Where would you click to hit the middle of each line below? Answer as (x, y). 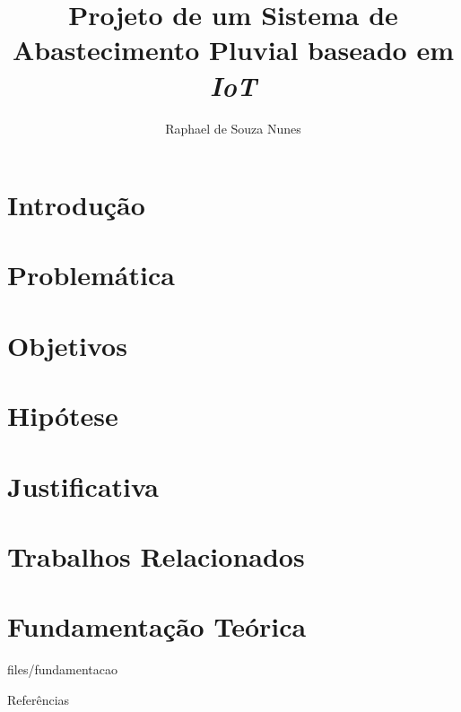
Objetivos (67, 345)
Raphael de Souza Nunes (233, 128)
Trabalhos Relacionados (156, 556)
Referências (39, 699)
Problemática (91, 275)
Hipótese (63, 416)
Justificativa (83, 486)
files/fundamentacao (62, 669)
